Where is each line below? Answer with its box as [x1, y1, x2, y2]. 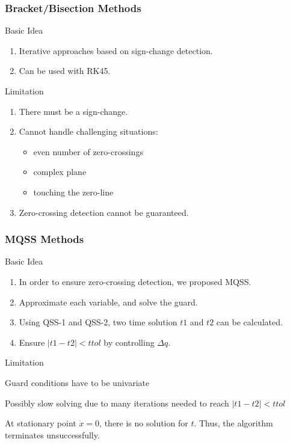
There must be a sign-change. [19, 105, 128, 117]
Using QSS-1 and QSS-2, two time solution [19, 316, 177, 328]
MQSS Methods [5, 232, 84, 247]
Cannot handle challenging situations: [19, 125, 158, 138]
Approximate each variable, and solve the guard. [19, 295, 198, 308]
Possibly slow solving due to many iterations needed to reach [5, 396, 229, 409]
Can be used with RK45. [19, 64, 111, 77]
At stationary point [5, 417, 76, 429]
